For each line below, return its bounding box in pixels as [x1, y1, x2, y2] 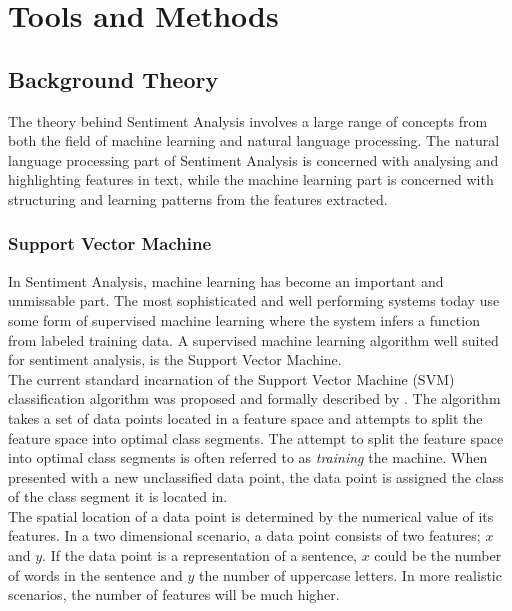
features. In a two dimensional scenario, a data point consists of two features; [8, 525, 481, 546]
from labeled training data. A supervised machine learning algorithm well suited [8, 329, 499, 350]
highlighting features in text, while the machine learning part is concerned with [8, 169, 494, 190]
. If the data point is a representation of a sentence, [42, 545, 358, 566]
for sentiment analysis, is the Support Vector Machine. [8, 349, 342, 370]
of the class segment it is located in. [8, 486, 228, 507]
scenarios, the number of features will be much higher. [8, 584, 340, 605]
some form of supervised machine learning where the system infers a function [8, 309, 480, 330]
